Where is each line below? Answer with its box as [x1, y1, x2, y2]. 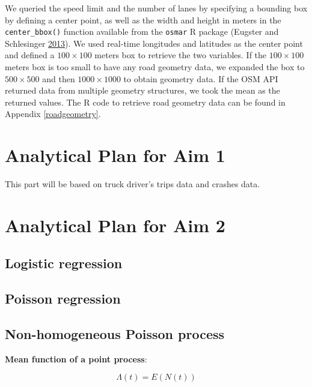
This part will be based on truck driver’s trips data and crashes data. [5, 178, 260, 190]
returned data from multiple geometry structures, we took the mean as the [5, 84, 280, 97]
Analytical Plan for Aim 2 [5, 212, 225, 237]
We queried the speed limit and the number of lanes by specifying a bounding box [5, 2, 308, 14]
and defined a [5, 49, 55, 61]
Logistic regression [5, 254, 123, 272]
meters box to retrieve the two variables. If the [94, 49, 267, 61]
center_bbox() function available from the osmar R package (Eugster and [5, 25, 279, 38]
